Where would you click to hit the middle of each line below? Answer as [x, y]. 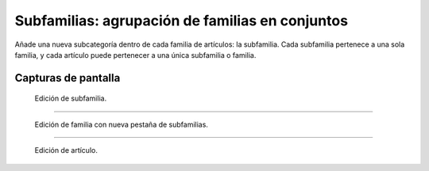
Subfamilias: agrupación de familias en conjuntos [182, 21]
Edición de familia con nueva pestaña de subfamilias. [121, 124]
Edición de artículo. [66, 150]
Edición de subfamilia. [71, 98]
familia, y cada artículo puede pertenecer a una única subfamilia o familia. [135, 55]
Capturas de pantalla [68, 78]
